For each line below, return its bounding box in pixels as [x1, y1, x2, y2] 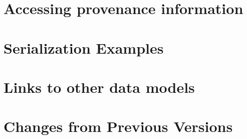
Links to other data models [4, 76, 195, 97]
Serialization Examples [4, 37, 164, 58]
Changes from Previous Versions [4, 116, 233, 136]
